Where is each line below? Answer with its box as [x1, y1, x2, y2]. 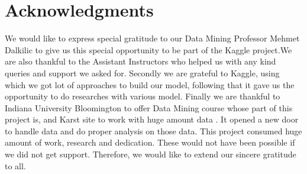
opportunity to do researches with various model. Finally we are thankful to [5, 90, 280, 102]
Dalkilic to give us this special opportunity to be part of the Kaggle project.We [5, 43, 292, 56]
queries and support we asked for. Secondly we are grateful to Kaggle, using [5, 66, 280, 79]
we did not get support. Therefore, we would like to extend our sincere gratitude [5, 148, 296, 160]
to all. [5, 159, 26, 172]
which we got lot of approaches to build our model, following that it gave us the [5, 78, 295, 91]
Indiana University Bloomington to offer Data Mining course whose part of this [5, 101, 293, 114]
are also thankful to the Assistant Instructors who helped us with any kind [5, 55, 276, 67]
